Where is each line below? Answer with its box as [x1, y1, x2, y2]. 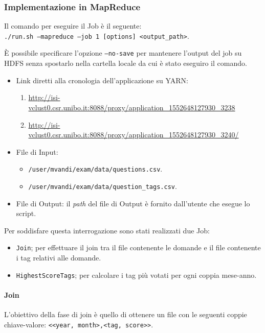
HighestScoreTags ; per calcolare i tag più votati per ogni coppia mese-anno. [16, 269, 257, 280]
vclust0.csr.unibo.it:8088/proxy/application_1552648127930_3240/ [28, 129, 239, 140]
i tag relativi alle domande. [16, 252, 101, 263]
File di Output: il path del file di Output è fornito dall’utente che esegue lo [16, 198, 250, 208]
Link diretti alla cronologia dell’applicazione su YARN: [16, 75, 188, 85]
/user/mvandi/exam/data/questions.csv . [28, 163, 163, 174]
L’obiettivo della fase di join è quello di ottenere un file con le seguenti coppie [4, 309, 247, 320]
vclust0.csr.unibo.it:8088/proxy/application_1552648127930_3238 [28, 102, 235, 112]
